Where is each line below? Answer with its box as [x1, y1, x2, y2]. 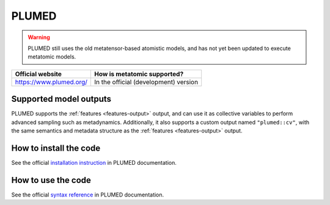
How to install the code [11, 143, 101, 153]
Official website [15, 70, 62, 78]
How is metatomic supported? [94, 70, 184, 78]
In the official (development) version [94, 77, 199, 86]
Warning [28, 34, 50, 41]
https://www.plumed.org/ [15, 77, 88, 86]
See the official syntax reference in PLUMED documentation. [11, 191, 164, 198]
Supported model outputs [11, 94, 112, 104]
